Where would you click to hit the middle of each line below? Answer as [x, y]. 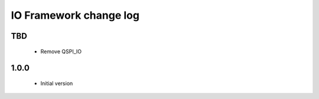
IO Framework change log [75, 15]
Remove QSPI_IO [61, 51]
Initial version [57, 83]
